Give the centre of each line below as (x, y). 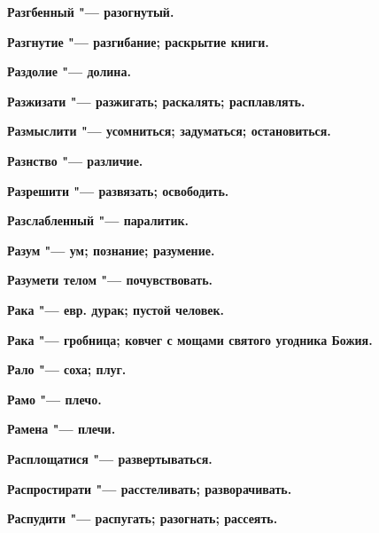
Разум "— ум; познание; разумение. (111, 250)
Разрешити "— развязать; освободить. (118, 190)
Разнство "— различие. (75, 160)
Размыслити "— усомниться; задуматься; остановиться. (169, 131)
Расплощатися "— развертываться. (110, 458)
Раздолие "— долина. (69, 71)
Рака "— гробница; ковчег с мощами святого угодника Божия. (190, 339)
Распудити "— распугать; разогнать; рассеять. (143, 518)
